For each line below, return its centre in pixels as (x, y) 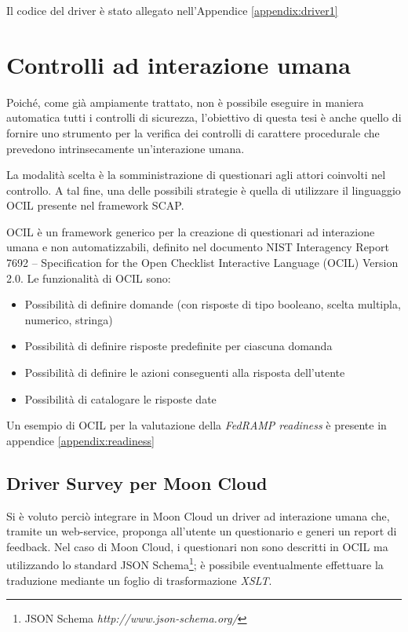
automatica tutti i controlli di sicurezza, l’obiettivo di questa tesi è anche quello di (204, 117)
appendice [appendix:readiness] (80, 440)
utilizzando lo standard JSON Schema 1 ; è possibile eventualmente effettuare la (195, 564)
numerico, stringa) (69, 319)
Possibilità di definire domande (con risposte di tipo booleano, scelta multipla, (213, 304)
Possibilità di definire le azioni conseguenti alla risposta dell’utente (185, 373)
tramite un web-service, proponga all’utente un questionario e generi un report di (202, 531)
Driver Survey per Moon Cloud (137, 482)
